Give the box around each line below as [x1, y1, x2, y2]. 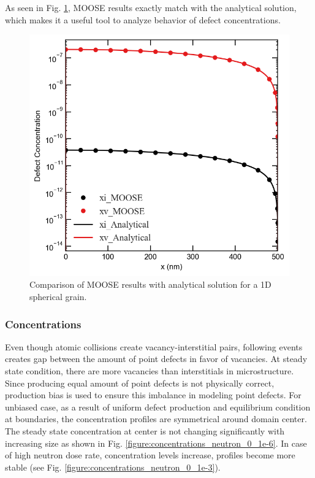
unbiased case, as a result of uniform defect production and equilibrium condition [5, 400, 311, 413]
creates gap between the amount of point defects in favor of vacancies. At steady [5, 352, 308, 365]
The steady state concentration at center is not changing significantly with [5, 424, 285, 437]
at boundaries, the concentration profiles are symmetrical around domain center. [5, 412, 307, 425]
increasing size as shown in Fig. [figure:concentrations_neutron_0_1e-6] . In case [5, 436, 307, 449]
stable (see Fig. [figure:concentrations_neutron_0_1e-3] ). [5, 460, 221, 473]
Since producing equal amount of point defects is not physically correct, [5, 376, 275, 389]
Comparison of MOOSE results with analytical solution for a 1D [29, 278, 271, 291]
